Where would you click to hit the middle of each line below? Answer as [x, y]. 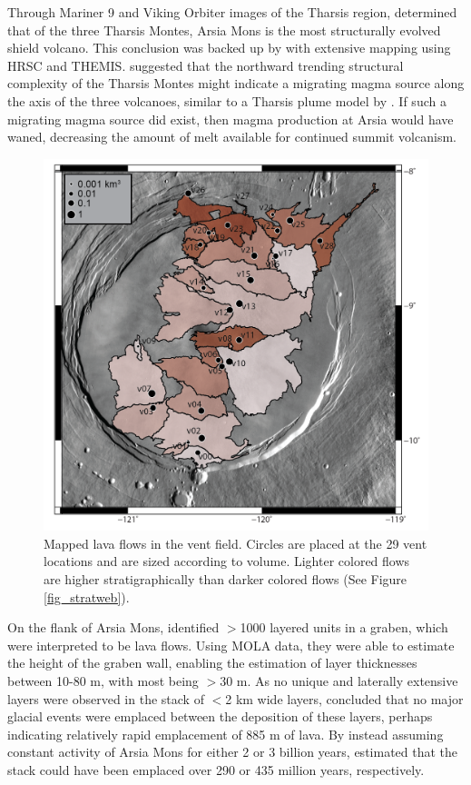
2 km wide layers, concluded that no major [344, 698]
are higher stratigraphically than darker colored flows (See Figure [226, 579]
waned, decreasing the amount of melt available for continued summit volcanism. [232, 137]
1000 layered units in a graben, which [344, 627]
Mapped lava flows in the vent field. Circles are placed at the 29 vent [235, 543]
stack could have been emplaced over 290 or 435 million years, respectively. [216, 769]
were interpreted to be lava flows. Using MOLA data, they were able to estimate [231, 645]
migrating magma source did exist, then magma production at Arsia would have [231, 119]
